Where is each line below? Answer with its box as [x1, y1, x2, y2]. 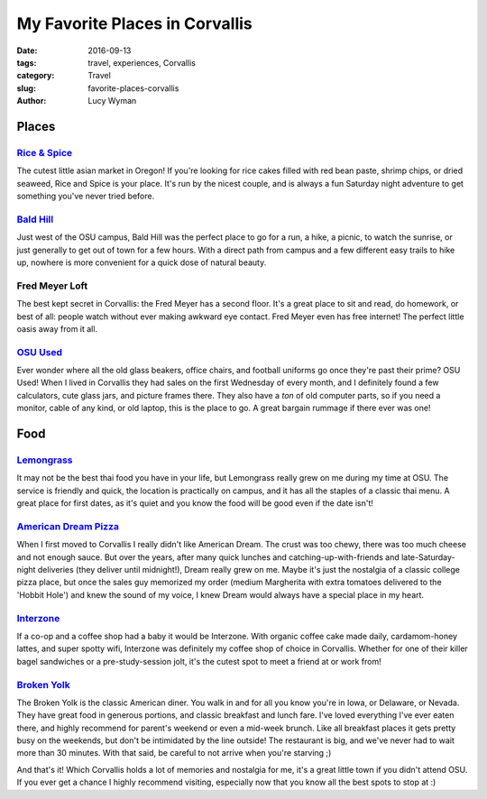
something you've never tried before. [16, 190, 155, 202]
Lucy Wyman [87, 96, 137, 106]
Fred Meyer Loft [16, 280, 88, 292]
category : [16, 70, 55, 81]
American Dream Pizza [16, 519, 119, 532]
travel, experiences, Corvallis [87, 57, 196, 68]
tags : [16, 57, 37, 68]
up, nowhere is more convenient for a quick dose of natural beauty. [16, 257, 267, 268]
